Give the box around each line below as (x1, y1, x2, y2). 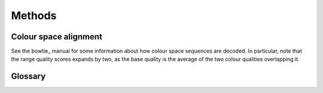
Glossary (11, 72, 46, 82)
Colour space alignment (11, 32, 103, 42)
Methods (11, 9, 57, 22)
